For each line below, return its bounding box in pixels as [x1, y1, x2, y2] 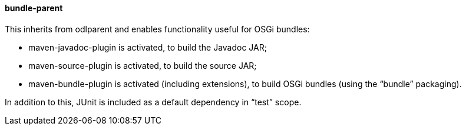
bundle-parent [5, 3, 63, 13]
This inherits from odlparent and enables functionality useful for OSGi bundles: [5, 24, 310, 34]
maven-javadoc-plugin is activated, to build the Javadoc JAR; [28, 42, 267, 52]
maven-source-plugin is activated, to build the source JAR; [28, 60, 257, 71]
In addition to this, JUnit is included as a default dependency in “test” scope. [5, 96, 302, 107]
